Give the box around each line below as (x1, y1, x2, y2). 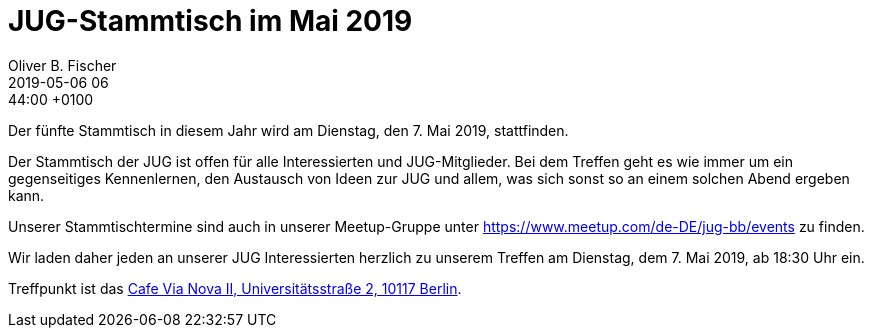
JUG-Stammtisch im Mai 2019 (8, 4, 413, 38)
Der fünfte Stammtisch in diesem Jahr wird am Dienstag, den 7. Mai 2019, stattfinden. (8, 121, 569, 139)
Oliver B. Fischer (8, 56, 117, 74)
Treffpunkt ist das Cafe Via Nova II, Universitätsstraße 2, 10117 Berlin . (8, 279, 462, 297)
